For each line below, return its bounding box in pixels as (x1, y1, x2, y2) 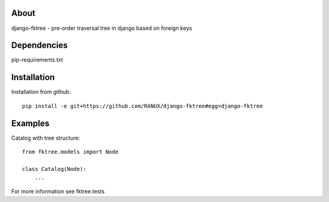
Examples (11, 118, 50, 128)
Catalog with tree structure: (11, 134, 80, 142)
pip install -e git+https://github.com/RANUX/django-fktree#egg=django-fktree (22, 103, 263, 109)
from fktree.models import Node (22, 148, 119, 156)
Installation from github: (11, 88, 71, 96)
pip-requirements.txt (11, 56, 63, 63)
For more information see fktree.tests (11, 187, 105, 195)
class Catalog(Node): (22, 165, 87, 172)
